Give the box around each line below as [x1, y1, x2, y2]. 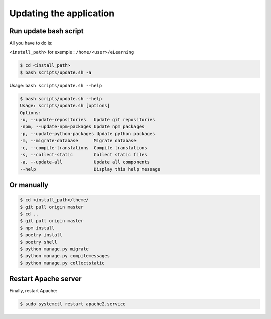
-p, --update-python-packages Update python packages [20, 131, 155, 136]
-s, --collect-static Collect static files [20, 152, 148, 157]
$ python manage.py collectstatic [20, 260, 105, 266]
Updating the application [9, 8, 115, 19]
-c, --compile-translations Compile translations [20, 145, 148, 150]
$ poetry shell [20, 239, 57, 245]
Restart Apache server [9, 275, 82, 283]
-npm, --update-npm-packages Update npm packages [20, 124, 145, 130]
